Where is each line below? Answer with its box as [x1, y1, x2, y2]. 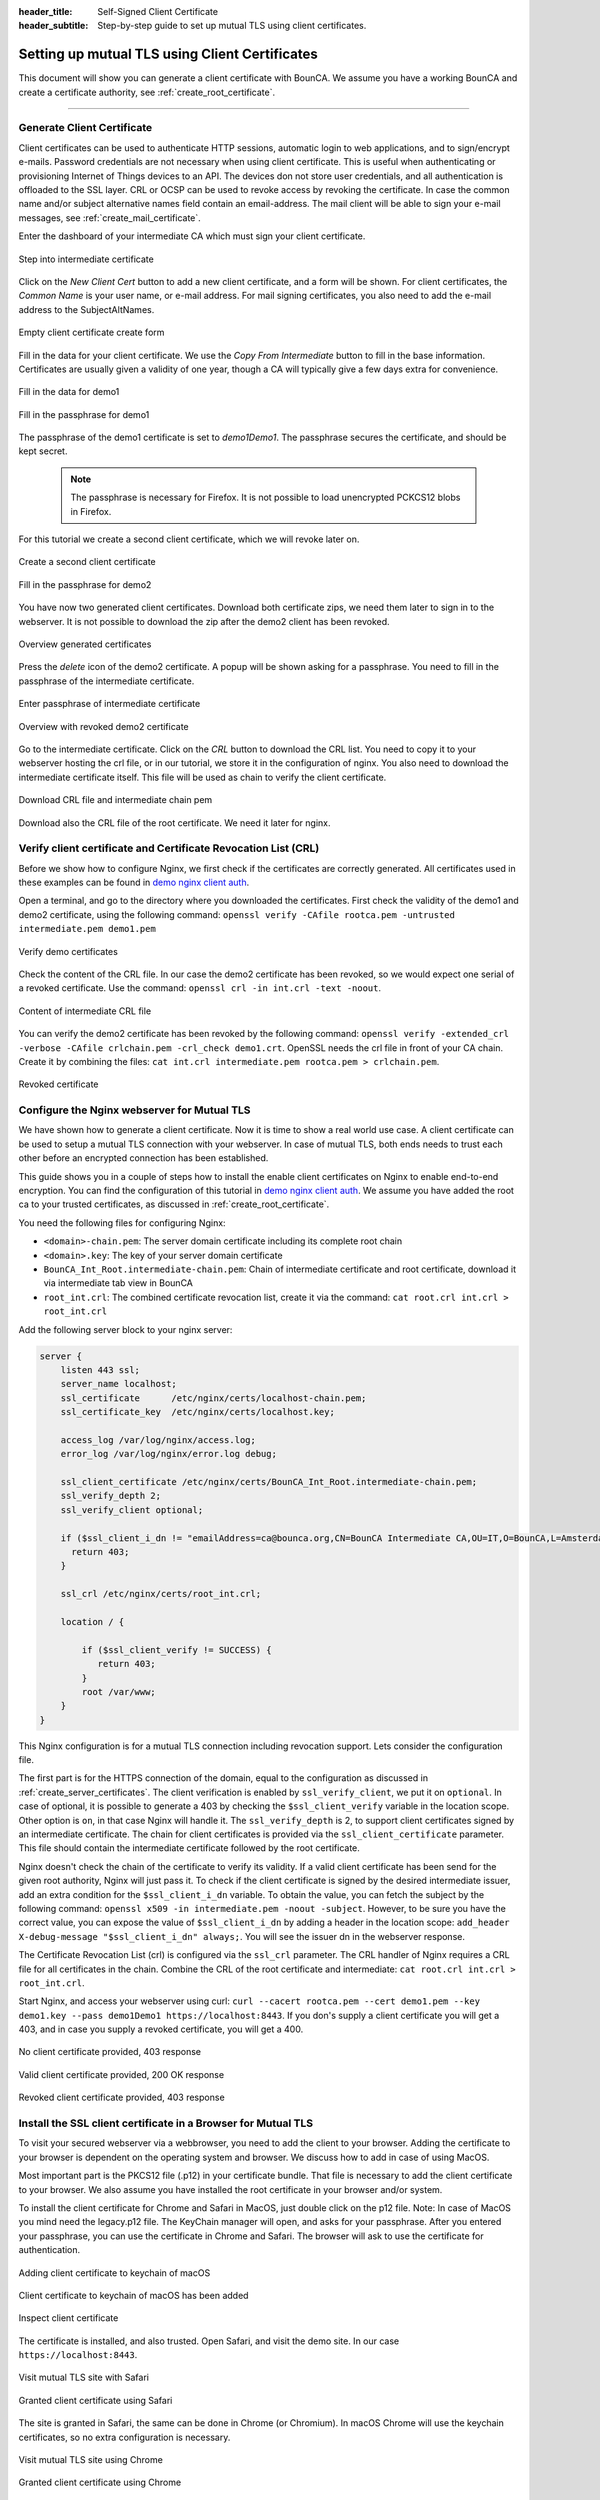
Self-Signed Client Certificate [97, 6, 219, 17]
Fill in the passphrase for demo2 [18, 578, 152, 590]
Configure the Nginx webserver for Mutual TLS [18, 1103, 251, 1117]
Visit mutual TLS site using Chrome [18, 2454, 164, 2466]
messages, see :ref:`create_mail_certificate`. [18, 211, 202, 224]
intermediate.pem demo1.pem [18, 923, 157, 935]
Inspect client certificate [18, 2312, 119, 2324]
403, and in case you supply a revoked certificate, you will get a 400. [18, 2023, 304, 2035]
